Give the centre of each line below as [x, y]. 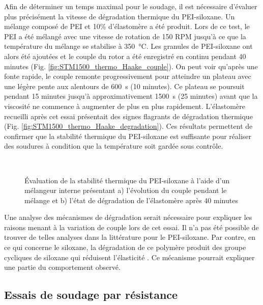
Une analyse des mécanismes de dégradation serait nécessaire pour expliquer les [128, 217]
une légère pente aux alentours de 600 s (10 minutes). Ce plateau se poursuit [124, 86]
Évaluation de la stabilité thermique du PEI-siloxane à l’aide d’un [127, 180]
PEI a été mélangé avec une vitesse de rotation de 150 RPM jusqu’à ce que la [125, 36]
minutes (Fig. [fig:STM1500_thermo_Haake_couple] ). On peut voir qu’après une [131, 66]
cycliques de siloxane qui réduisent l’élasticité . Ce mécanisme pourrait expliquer [129, 257]
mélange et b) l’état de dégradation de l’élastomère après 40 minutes [131, 200]
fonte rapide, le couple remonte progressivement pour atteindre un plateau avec [128, 76]
